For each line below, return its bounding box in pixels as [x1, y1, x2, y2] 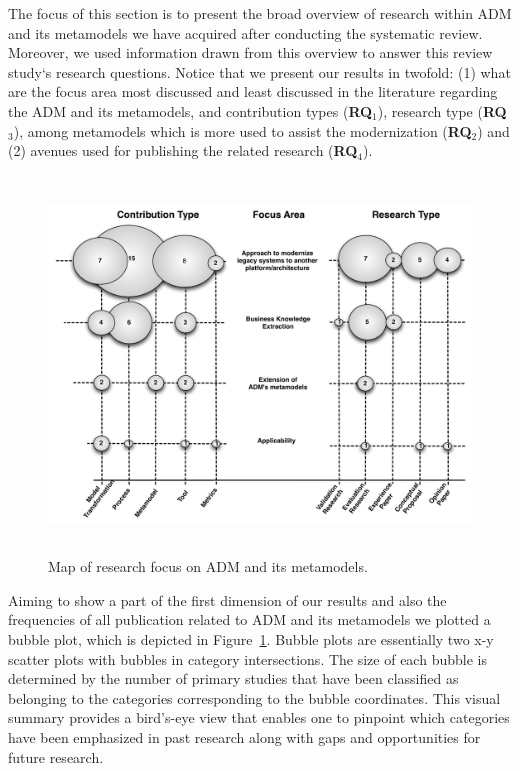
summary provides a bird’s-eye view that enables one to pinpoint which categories [8, 707, 510, 728]
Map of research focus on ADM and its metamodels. [48, 556, 368, 577]
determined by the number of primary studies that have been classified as [8, 668, 459, 689]
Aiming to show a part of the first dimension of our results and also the [8, 589, 447, 610]
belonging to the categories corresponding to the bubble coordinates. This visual [8, 687, 501, 708]
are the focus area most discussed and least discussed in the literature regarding [8, 81, 498, 102]
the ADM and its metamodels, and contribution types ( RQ [8, 100, 373, 121]
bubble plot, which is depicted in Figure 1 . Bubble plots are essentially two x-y [8, 629, 494, 650]
